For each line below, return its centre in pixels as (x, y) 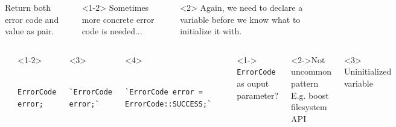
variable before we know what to (240, 19)
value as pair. (30, 31)
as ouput (253, 83)
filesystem (309, 107)
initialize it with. (211, 31)
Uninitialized (368, 71)
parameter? (258, 95)
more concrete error (118, 19)
